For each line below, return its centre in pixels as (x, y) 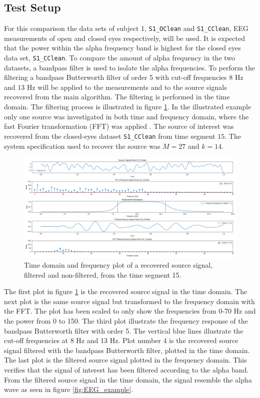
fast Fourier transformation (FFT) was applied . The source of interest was (119, 126)
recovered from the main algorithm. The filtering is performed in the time (117, 97)
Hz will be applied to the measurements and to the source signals (127, 87)
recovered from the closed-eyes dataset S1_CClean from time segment (110, 136)
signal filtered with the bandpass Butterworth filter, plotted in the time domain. (127, 350)
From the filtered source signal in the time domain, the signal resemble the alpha (128, 379)
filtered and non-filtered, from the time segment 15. (103, 274)
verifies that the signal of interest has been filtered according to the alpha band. (126, 370)
